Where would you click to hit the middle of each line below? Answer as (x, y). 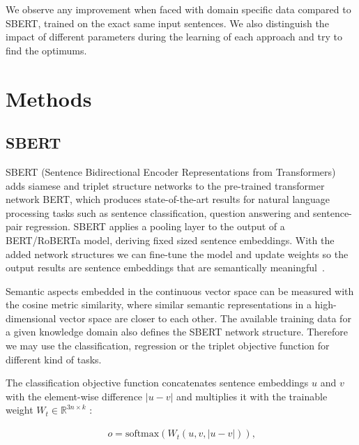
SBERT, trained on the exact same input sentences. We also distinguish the (167, 23)
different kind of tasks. (54, 359)
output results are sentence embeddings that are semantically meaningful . (165, 267)
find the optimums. (46, 50)
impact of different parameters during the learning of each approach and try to (174, 37)
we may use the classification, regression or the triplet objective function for (168, 346)
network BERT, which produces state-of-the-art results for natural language (168, 199)
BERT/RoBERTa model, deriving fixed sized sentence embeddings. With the (170, 240)
